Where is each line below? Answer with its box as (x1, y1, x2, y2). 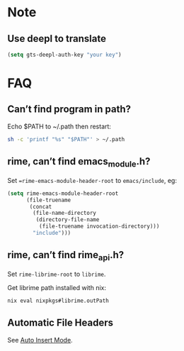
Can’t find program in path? (7, 104, 132, 116)
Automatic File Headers (7, 317, 114, 329)
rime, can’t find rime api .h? (7, 249, 125, 263)
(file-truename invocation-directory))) (38, 223, 160, 230)
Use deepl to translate (7, 33, 106, 45)
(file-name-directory (33, 210, 97, 217)
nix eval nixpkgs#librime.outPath (7, 297, 110, 304)
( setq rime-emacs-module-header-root (7, 189, 119, 197)
